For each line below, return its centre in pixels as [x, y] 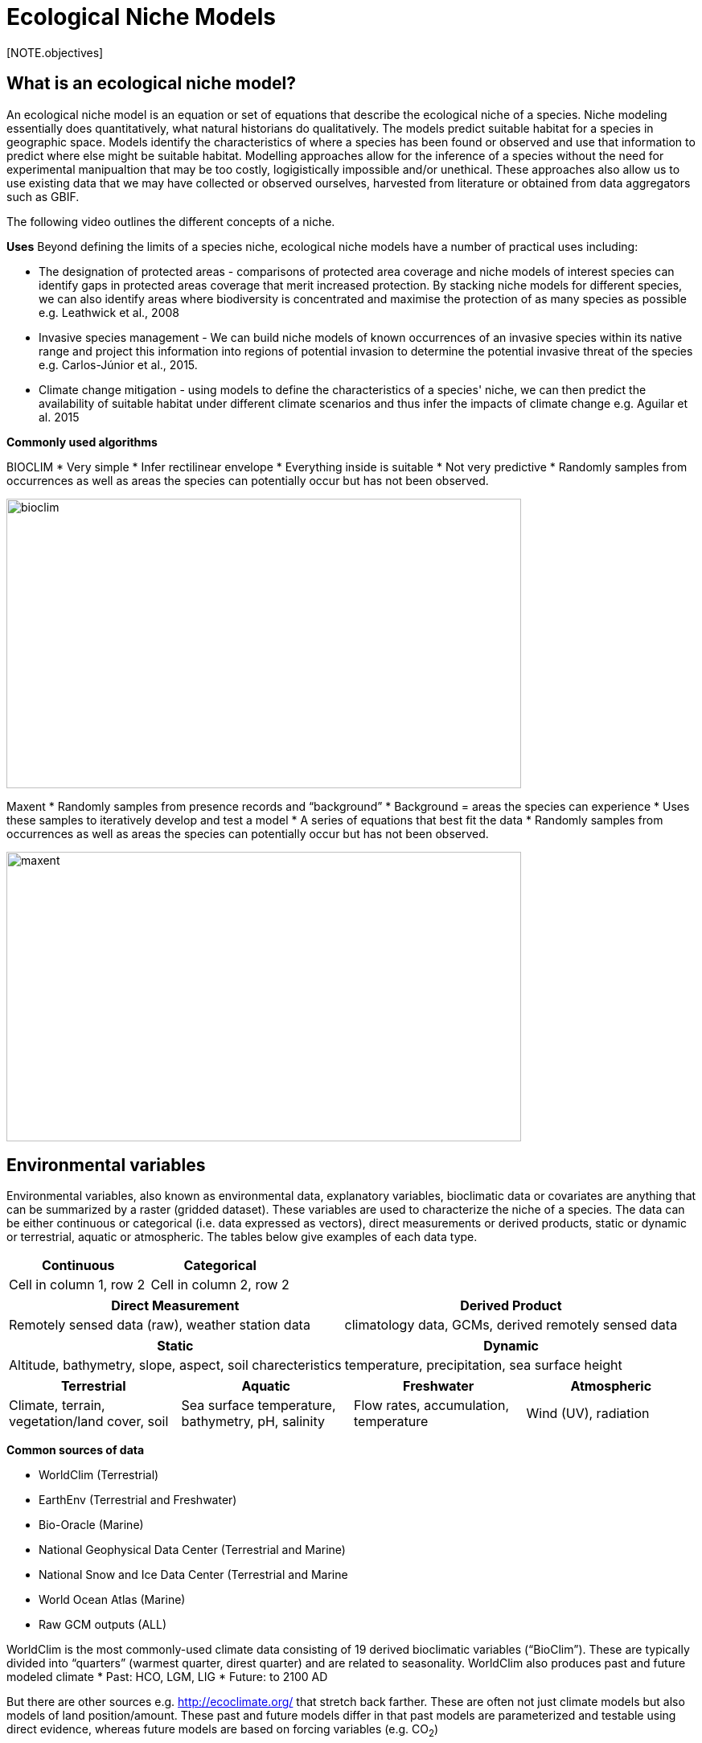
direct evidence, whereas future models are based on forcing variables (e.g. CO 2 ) [223, 1731]
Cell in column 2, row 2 [220, 1285]
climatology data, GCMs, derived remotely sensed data [511, 1325]
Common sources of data [76, 1450]
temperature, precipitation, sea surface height [483, 1365]
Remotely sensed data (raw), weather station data [160, 1325]
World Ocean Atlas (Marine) [112, 1600]
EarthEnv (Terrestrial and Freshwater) [138, 1500]
